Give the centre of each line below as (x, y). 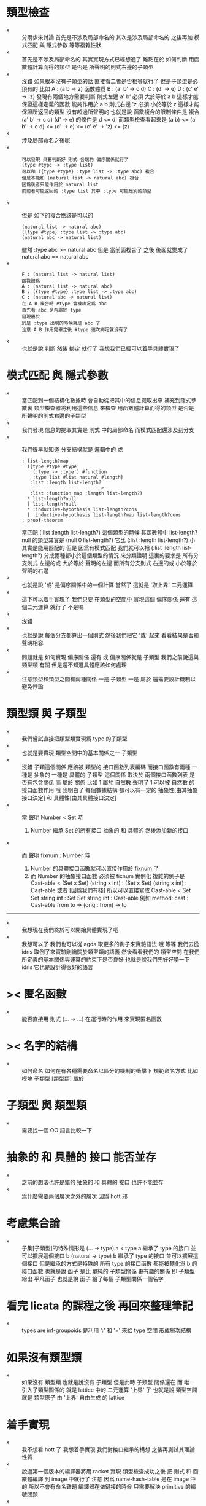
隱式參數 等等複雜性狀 (74, 45)
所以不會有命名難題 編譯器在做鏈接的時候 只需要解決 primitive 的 (110, 1487)
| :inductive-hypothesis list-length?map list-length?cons (104, 515)
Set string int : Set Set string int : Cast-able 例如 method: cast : (109, 898)
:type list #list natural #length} (78, 477)
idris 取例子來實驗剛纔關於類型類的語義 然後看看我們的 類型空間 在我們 (111, 951)
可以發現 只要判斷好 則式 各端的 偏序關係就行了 (75, 159)
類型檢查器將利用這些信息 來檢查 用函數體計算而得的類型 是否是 (114, 408)
